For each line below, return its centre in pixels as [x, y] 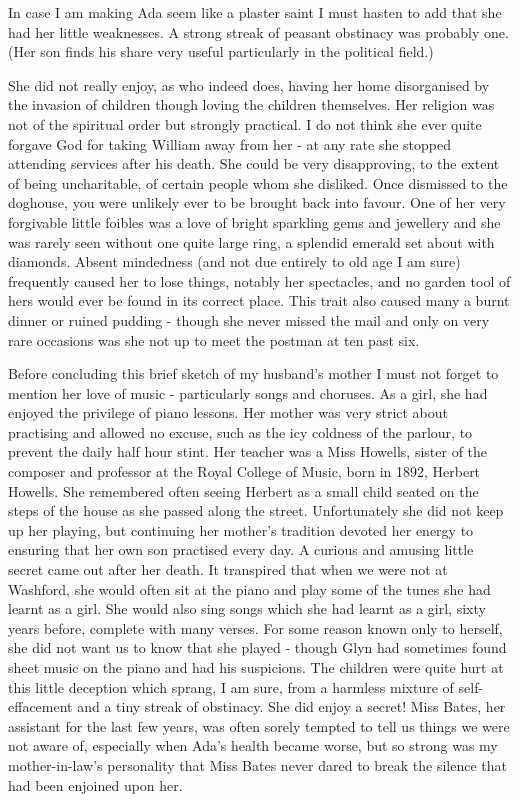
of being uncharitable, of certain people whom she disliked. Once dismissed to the [258, 182]
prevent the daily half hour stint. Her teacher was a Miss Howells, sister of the [248, 451]
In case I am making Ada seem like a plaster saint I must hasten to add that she [255, 12]
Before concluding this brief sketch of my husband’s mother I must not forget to [253, 373]
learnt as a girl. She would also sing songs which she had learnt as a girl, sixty [247, 608]
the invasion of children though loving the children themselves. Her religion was [251, 104]
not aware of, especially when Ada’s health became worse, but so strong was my [253, 745]
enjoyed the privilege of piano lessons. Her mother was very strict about [228, 412]
